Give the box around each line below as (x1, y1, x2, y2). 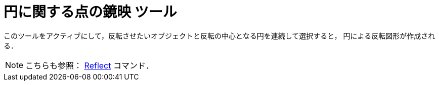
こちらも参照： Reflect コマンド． (25, 60, 154, 70)
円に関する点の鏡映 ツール (4, 3, 177, 20)
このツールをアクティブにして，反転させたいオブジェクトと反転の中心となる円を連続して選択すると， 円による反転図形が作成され (4, 31, 435, 40)
